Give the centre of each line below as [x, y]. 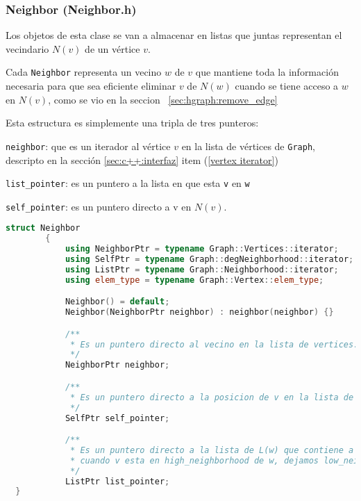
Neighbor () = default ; [117, 302]
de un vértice [112, 48]
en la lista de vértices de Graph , [248, 146]
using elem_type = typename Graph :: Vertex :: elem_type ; [194, 280]
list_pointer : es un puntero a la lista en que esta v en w [128, 183]
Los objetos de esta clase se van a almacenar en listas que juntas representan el [174, 35]
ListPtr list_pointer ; [117, 481]
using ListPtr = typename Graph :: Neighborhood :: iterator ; [202, 269]
